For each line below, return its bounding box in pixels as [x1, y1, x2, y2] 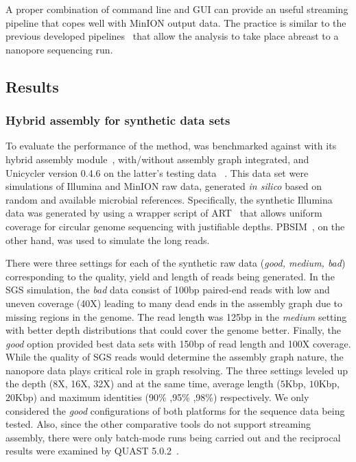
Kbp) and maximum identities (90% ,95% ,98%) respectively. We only [15, 390, 309, 404]
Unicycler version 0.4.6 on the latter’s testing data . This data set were [5, 165, 309, 180]
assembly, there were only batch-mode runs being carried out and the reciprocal [5, 430, 341, 444]
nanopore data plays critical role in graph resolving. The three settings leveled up [5, 363, 348, 377]
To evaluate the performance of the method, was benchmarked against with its [5, 138, 337, 153]
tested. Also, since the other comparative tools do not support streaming [5, 417, 311, 431]
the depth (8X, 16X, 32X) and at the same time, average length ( [5, 376, 281, 391]
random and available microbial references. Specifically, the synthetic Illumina [5, 192, 333, 206]
